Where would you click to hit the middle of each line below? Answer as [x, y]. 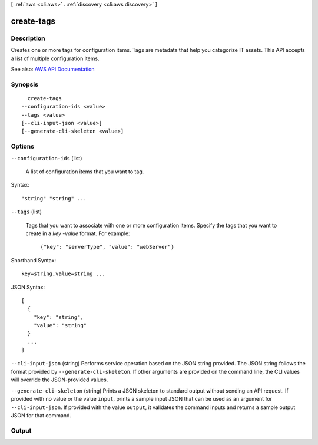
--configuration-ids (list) [47, 158]
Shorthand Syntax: [33, 260]
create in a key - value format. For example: [78, 233]
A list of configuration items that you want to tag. [85, 172]
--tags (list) [26, 212]
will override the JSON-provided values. [59, 380]
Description [28, 38]
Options [23, 146]
